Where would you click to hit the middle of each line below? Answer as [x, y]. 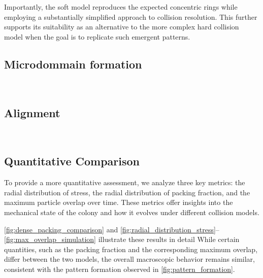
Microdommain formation [73, 64]
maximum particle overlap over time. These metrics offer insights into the [119, 202]
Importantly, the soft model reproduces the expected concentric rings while [121, 7]
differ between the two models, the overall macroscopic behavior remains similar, [129, 259]
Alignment [32, 112]
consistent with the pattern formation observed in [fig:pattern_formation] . [120, 269]
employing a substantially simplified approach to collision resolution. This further [131, 16]
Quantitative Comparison [72, 161]
